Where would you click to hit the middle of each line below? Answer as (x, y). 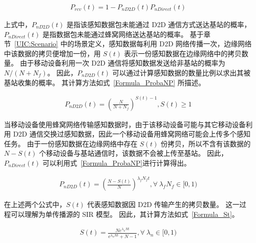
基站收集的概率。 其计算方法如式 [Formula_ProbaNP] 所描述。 (105, 82)
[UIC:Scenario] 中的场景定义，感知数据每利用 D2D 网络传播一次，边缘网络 (133, 44)
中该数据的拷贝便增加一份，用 (52, 53)
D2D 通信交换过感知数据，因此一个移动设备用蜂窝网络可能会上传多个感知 (132, 134)
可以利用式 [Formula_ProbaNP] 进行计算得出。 (117, 163)
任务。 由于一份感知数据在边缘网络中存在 (71, 143)
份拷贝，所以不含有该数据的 (206, 143)
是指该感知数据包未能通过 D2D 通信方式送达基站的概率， (159, 24)
